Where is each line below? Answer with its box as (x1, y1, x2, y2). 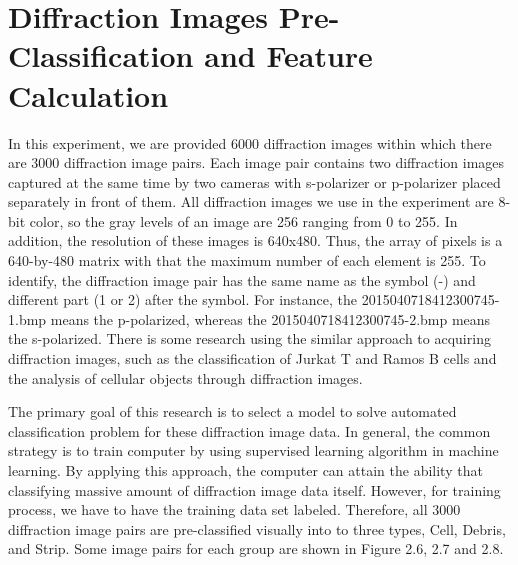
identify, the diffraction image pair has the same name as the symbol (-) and (8, 269, 476, 290)
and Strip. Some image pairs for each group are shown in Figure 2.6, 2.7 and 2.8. (8, 538, 504, 559)
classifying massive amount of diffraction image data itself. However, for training (8, 479, 501, 500)
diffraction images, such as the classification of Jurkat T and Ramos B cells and (8, 348, 497, 369)
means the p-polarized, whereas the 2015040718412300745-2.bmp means (50, 308, 491, 329)
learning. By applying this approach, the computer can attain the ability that (8, 460, 483, 480)
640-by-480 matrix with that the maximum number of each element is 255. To (8, 250, 486, 271)
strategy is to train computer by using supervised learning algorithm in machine (8, 440, 499, 461)
